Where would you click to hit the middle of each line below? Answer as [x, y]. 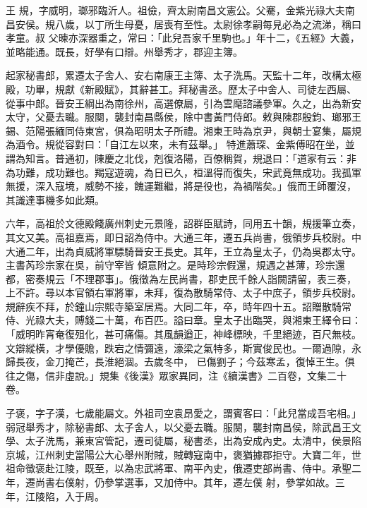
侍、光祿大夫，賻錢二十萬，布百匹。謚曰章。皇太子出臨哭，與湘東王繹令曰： [183, 320]
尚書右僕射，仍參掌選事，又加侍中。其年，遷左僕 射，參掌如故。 [185, 482]
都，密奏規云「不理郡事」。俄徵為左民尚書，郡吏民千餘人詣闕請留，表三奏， [181, 278]
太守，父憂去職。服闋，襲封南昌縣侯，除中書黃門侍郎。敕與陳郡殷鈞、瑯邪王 [183, 117]
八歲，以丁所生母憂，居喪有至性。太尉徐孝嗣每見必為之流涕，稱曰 [208, 24]
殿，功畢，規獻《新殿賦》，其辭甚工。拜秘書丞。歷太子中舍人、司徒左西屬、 [181, 89]
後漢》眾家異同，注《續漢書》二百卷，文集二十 [237, 375]
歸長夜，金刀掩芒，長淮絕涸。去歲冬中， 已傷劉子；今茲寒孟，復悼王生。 [175, 362]
